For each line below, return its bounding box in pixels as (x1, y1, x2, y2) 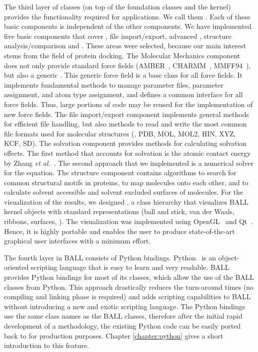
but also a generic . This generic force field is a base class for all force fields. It (4, 70, 243, 80)
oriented (4, 262, 29, 272)
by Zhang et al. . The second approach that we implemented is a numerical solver (4, 157, 254, 168)
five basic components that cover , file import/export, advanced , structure (4, 30, 232, 41)
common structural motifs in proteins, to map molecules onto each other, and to (4, 177, 249, 187)
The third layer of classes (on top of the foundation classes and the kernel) (4, 1, 231, 11)
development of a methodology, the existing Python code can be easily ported (4, 321, 241, 331)
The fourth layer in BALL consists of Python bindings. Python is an (4, 252, 216, 262)
